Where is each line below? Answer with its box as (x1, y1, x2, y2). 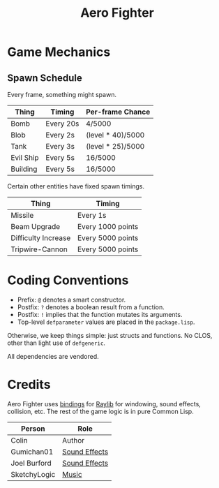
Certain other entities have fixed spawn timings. (7, 182, 145, 190)
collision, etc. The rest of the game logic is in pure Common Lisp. (7, 407, 194, 415)
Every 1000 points (77, 222, 139, 231)
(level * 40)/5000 (86, 131, 145, 140)
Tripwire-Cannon (10, 244, 68, 254)
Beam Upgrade (10, 222, 61, 231)
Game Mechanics (7, 44, 111, 60)
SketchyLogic (10, 469, 56, 479)
